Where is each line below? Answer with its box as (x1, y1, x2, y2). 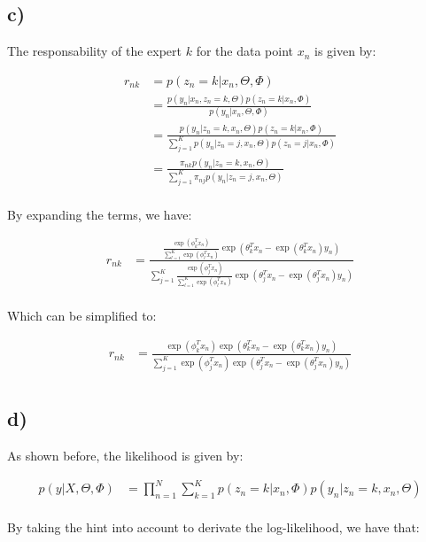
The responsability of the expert (7, 42, 182, 60)
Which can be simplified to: (7, 306, 157, 325)
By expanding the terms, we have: (7, 205, 192, 223)
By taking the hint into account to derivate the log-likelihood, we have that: (7, 518, 420, 537)
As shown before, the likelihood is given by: (7, 445, 244, 464)
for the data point (196, 42, 293, 60)
